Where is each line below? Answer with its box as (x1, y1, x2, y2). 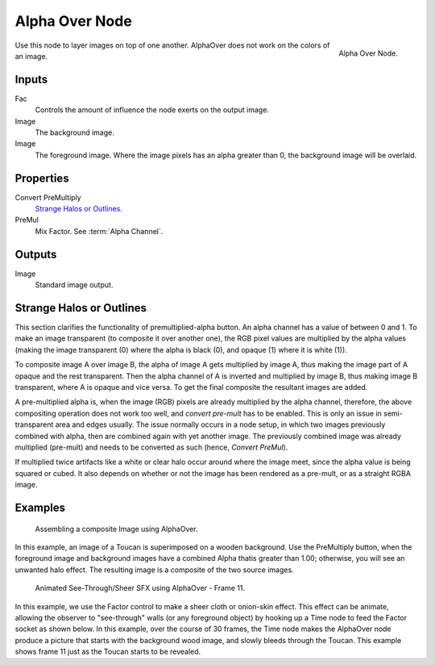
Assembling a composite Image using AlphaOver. (35, 524, 198, 533)
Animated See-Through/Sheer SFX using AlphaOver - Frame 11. (35, 583, 246, 593)
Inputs (14, 73, 48, 86)
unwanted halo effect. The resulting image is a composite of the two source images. (14, 565, 294, 575)
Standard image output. (35, 280, 114, 290)
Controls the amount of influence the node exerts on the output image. (35, 105, 270, 115)
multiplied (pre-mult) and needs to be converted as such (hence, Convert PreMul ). (14, 442, 288, 452)
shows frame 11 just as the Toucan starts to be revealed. (14, 646, 201, 657)
